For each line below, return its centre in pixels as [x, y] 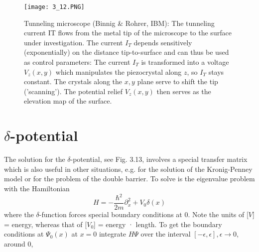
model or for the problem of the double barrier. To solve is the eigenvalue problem [129, 179]
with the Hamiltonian [37, 188]
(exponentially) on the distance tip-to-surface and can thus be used [127, 52]
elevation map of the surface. [68, 101]
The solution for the [35, 159]
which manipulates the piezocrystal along [119, 71]
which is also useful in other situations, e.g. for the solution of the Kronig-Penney [128, 169]
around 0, [19, 243]
